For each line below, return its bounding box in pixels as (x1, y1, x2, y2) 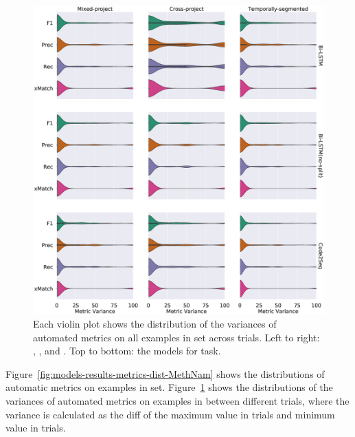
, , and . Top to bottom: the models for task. (33, 343, 221, 358)
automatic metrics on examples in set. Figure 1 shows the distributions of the (5, 380, 333, 394)
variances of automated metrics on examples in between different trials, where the (5, 394, 350, 408)
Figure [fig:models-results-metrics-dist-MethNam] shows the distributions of (5, 366, 325, 381)
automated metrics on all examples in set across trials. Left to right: (33, 330, 320, 344)
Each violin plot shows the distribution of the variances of (33, 317, 277, 331)
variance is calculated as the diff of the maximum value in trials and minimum (5, 407, 335, 421)
